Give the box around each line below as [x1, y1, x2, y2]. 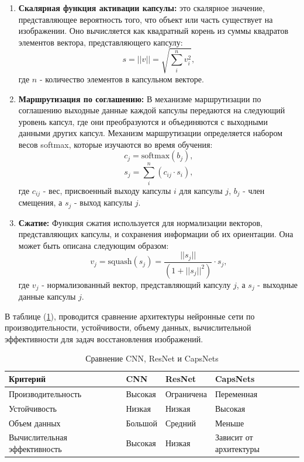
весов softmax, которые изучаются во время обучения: [18, 138, 213, 150]
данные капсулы [18, 290, 76, 303]
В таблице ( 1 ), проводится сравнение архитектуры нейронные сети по [5, 310, 255, 322]
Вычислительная [9, 431, 67, 443]
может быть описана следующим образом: [18, 239, 169, 251]
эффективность [9, 443, 62, 455]
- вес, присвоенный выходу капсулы [43, 184, 171, 196]
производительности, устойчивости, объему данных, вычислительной [5, 321, 251, 334]
